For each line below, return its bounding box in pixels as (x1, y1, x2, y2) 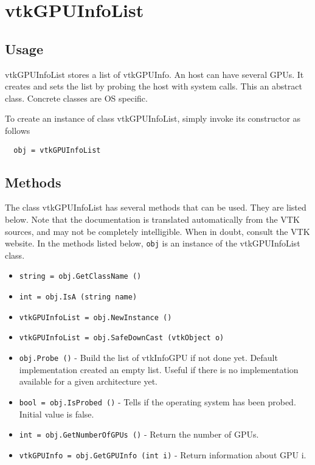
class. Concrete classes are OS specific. (5, 91, 148, 104)
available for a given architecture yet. (19, 375, 158, 388)
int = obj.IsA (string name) (19, 293, 137, 302)
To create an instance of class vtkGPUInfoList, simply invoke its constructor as (5, 112, 301, 125)
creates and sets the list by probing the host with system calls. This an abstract (5, 80, 302, 93)
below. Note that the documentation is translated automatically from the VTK (5, 213, 300, 225)
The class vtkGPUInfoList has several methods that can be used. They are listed (5, 201, 306, 214)
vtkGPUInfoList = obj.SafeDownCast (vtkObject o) (19, 334, 224, 343)
